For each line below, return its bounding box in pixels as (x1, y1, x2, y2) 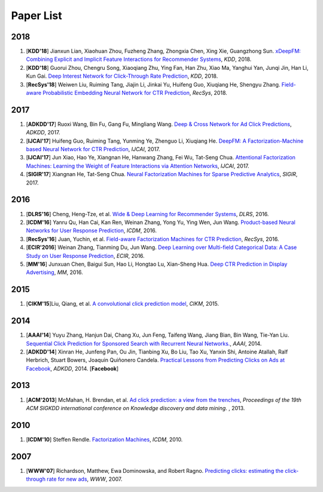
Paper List (11, 9, 62, 22)
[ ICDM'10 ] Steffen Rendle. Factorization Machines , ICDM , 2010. (26, 436, 183, 443)
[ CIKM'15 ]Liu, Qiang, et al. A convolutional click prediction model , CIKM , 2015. (26, 300, 220, 307)
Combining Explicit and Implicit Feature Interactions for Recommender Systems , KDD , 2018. (26, 56, 252, 63)
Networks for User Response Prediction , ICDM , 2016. (26, 227, 157, 234)
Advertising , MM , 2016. (26, 269, 83, 276)
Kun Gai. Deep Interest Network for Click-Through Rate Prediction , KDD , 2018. (26, 72, 218, 80)
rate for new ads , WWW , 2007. (47, 475, 123, 483)
